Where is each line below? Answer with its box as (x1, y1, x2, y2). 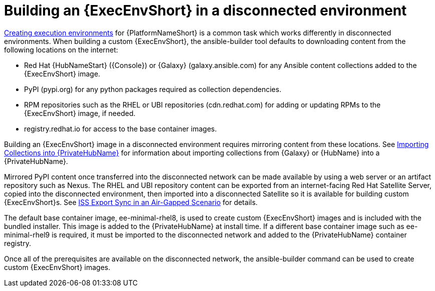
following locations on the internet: (4, 45, 118, 54)
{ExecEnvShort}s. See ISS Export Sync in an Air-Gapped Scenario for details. (4, 197, 258, 206)
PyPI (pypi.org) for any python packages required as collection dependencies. (24, 84, 281, 93)
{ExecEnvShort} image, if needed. (24, 108, 136, 117)
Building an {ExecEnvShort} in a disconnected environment (4, 2, 407, 19)
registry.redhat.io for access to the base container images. (24, 124, 217, 133)
